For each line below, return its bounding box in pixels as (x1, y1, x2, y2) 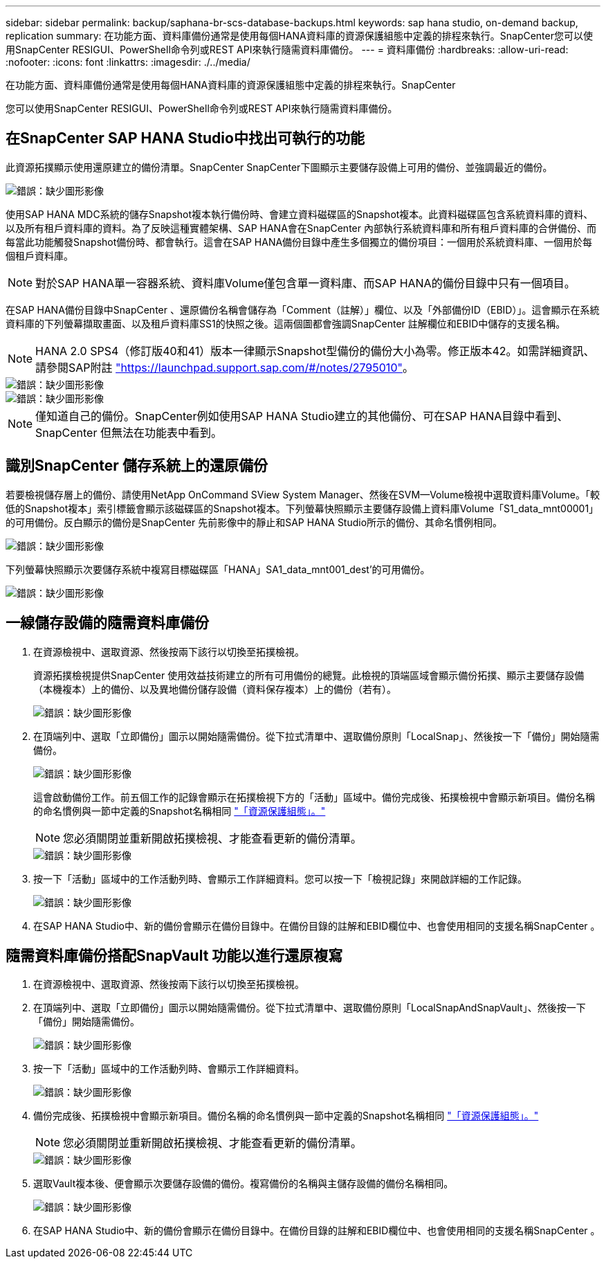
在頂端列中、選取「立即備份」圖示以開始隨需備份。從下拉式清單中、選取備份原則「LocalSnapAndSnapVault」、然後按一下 (33, 1002, 586, 1014)
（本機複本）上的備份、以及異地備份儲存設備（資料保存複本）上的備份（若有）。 (33, 683, 396, 695)
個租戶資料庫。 (6, 249, 73, 262)
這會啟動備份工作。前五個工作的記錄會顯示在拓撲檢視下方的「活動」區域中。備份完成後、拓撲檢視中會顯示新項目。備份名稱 (33, 791, 595, 803)
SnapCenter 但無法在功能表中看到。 (35, 425, 222, 440)
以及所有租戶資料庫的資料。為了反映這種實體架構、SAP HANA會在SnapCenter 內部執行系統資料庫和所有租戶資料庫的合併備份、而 (6, 222, 596, 234)
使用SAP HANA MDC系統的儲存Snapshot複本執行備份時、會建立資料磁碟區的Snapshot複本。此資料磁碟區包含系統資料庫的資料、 (6, 208, 594, 220)
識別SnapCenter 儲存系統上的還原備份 (6, 457, 268, 475)
